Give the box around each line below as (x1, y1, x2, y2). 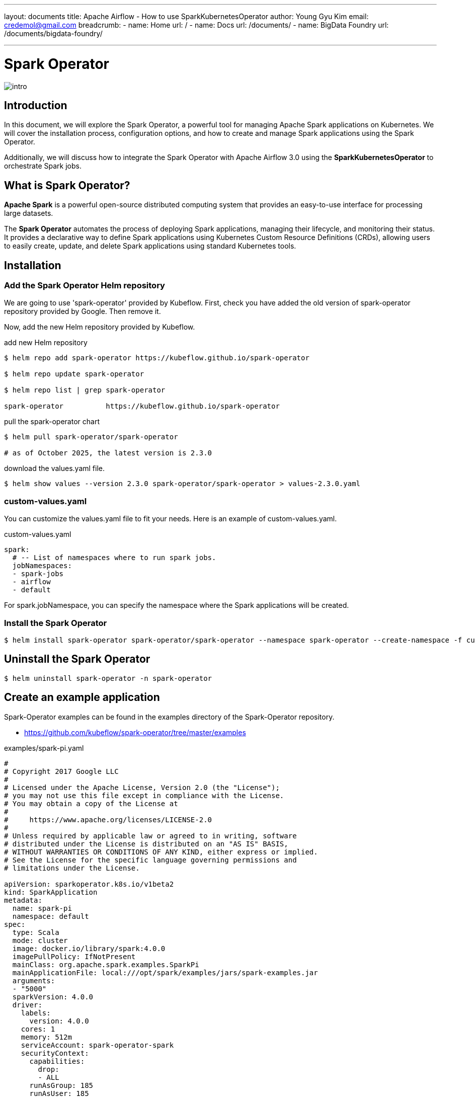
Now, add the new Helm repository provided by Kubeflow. (4, 323, 195, 332)
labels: (21, 1008, 51, 1017)
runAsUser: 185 (29, 1089, 89, 1097)
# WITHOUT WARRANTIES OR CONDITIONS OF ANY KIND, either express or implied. (4, 847, 318, 856)
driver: (12, 1000, 42, 1009)
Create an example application (4, 691, 160, 704)
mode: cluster (12, 936, 68, 945)
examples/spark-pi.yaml (4, 743, 84, 752)
